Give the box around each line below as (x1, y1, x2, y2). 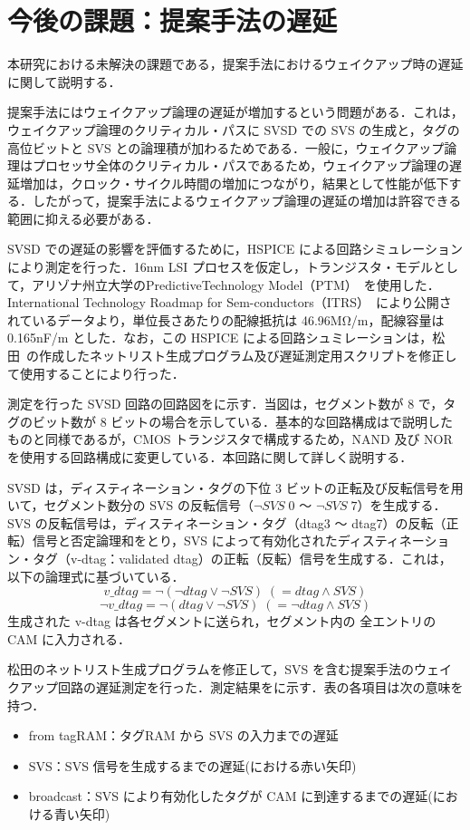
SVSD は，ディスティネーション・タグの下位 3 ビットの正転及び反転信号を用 (7, 478, 464, 497)
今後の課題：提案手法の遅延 (7, 2, 338, 39)
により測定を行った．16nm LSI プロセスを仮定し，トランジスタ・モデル (7, 257, 434, 276)
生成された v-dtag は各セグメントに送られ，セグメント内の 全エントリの (7, 612, 436, 631)
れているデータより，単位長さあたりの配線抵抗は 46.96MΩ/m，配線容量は (7, 310, 445, 329)
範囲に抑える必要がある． (7, 208, 159, 227)
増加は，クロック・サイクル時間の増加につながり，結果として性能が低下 (19, 173, 449, 192)
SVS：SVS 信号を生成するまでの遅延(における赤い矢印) (28, 756, 357, 775)
